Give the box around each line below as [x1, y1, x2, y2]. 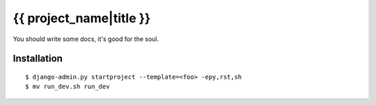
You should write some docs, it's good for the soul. [13, 35, 159, 43]
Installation [13, 53, 63, 65]
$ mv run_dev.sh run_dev [25, 83, 110, 90]
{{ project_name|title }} [13, 10, 151, 26]
